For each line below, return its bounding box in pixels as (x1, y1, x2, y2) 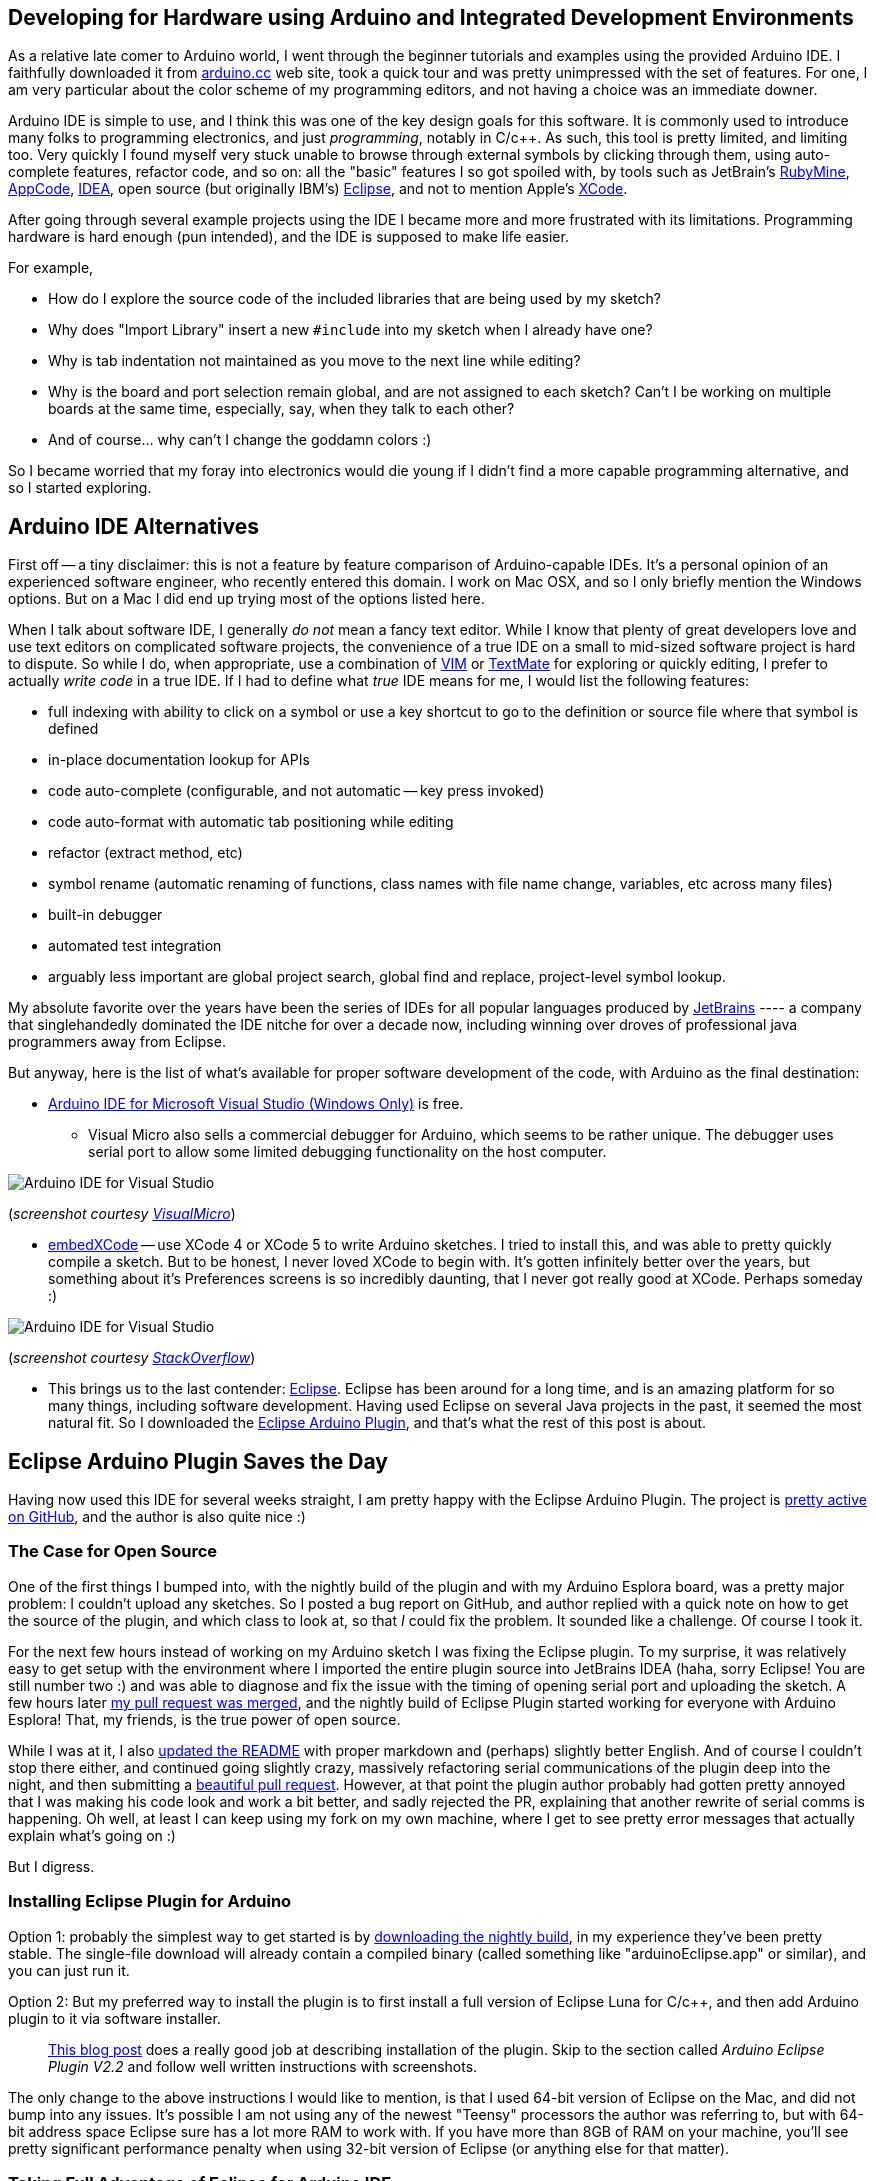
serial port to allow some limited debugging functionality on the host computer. (88, 1143, 607, 1161)
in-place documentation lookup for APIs (48, 751, 310, 769)
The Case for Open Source (8, 1541, 218, 1562)
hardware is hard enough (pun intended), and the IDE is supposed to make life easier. (8, 228, 569, 246)
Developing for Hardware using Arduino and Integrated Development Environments (8, 5, 854, 30)
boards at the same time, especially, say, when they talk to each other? (48, 400, 515, 418)
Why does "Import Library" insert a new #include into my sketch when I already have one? (48, 321, 653, 339)
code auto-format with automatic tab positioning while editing (48, 813, 454, 831)
